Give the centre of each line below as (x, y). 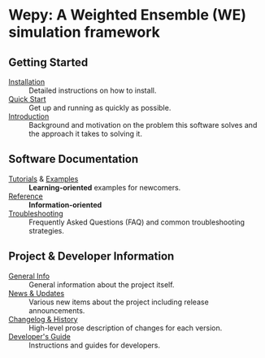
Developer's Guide (39, 336)
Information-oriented (65, 204)
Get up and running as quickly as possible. (100, 108)
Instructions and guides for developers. (95, 345)
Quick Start (27, 99)
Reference (26, 196)
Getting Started (48, 62)
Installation (27, 82)
